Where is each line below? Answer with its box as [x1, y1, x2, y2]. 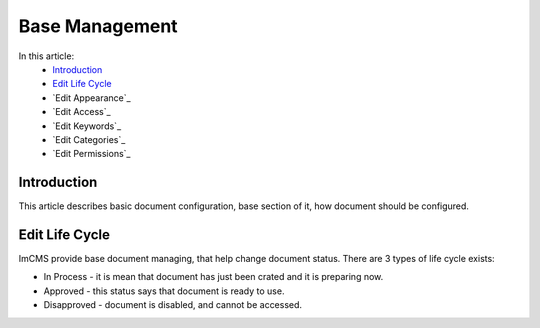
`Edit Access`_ [52, 106, 111, 118]
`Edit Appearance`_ [52, 91, 131, 104]
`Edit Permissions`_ [52, 148, 131, 160]
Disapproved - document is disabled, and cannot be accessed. [43, 299, 303, 311]
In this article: [18, 50, 75, 62]
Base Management [18, 15, 179, 37]
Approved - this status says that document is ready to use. [43, 285, 285, 297]
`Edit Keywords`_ [52, 120, 122, 132]
